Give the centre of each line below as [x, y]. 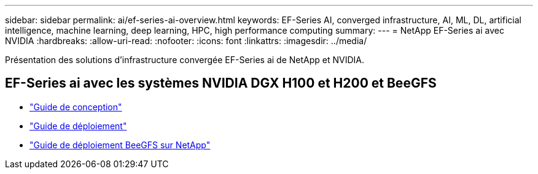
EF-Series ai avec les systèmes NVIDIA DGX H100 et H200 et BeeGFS [221, 83]
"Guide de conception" [76, 107]
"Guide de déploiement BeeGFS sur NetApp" [120, 145]
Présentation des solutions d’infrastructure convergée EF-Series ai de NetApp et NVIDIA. [185, 60]
